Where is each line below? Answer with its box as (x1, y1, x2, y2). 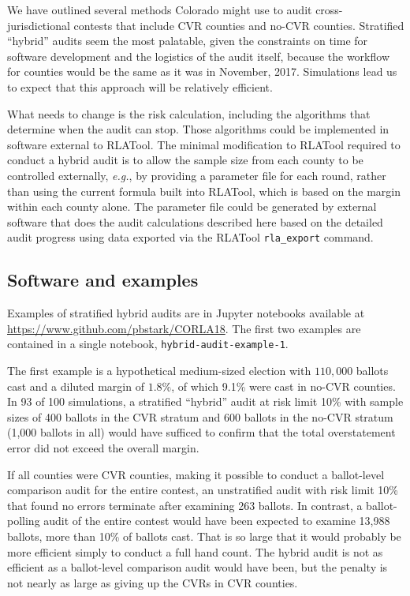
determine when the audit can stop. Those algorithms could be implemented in (7, 121, 389, 137)
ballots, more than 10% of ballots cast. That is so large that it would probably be (7, 527, 401, 544)
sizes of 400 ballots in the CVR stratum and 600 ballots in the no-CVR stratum (7, 408, 393, 425)
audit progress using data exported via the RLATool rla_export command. (7, 229, 374, 246)
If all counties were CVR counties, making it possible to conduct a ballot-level (7, 466, 385, 482)
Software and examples (7, 268, 199, 292)
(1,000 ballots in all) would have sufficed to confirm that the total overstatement (7, 424, 396, 440)
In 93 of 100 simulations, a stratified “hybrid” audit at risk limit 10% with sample (7, 393, 404, 410)
